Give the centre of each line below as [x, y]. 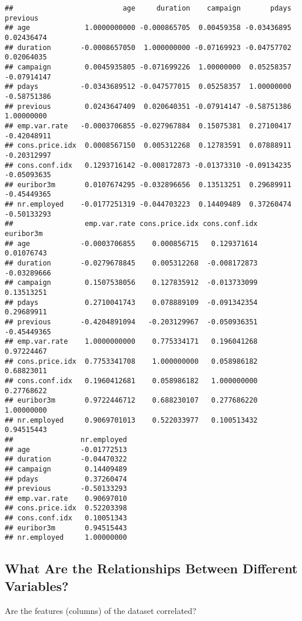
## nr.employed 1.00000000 [66, 538]
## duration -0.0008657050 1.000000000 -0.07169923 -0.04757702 [148, 47]
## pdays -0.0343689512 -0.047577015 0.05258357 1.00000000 [148, 87]
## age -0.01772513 [66, 449]
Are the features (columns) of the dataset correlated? [101, 610]
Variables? [37, 585]
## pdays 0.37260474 [66, 479]
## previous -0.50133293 [66, 489]
